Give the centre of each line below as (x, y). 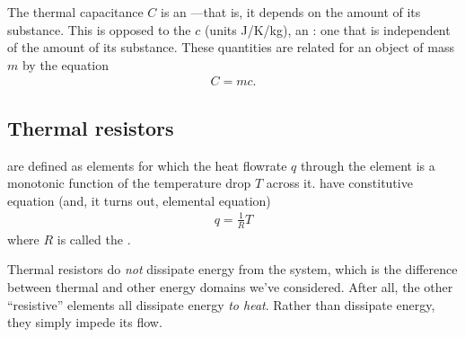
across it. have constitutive (339, 183)
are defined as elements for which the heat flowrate (147, 165)
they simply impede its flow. (85, 322)
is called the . (94, 239)
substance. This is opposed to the (99, 29)
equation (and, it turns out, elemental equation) (139, 200)
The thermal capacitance (75, 12)
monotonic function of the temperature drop (129, 183)
